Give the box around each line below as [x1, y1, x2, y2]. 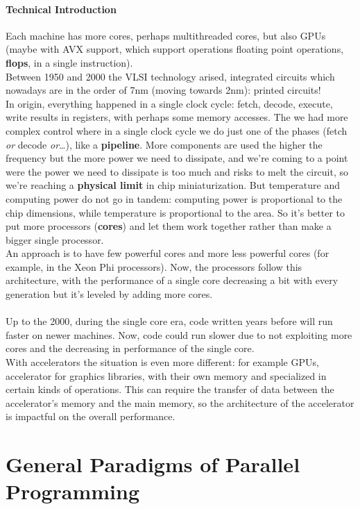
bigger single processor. [6, 232, 104, 247]
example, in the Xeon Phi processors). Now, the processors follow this [6, 259, 302, 274]
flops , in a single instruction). [6, 55, 133, 69]
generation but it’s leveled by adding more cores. [6, 287, 213, 301]
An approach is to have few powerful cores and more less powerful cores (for [6, 246, 329, 260]
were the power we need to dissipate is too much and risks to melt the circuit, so [6, 164, 349, 178]
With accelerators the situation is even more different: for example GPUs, [6, 355, 319, 369]
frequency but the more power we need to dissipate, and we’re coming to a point [6, 151, 348, 165]
